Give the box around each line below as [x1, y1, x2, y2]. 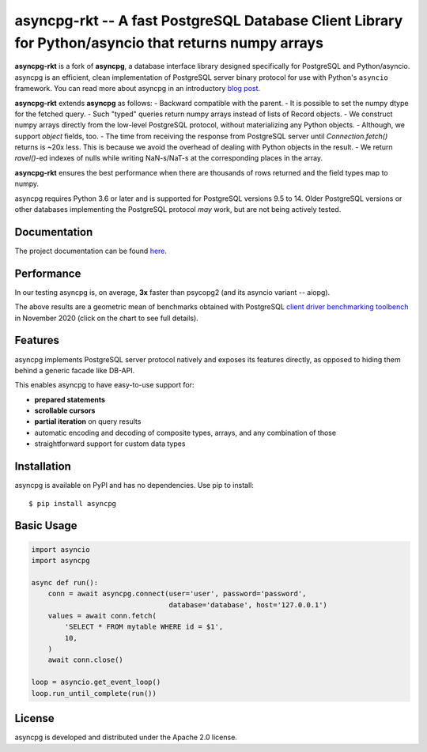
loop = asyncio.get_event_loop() [31, 678, 161, 687]
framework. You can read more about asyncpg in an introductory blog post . [14, 84, 261, 93]
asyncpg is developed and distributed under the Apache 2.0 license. [14, 732, 237, 743]
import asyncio [31, 545, 90, 554]
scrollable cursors [34, 406, 96, 415]
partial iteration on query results [34, 417, 142, 426]
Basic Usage [14, 519, 77, 533]
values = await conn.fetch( [47, 611, 157, 620]
